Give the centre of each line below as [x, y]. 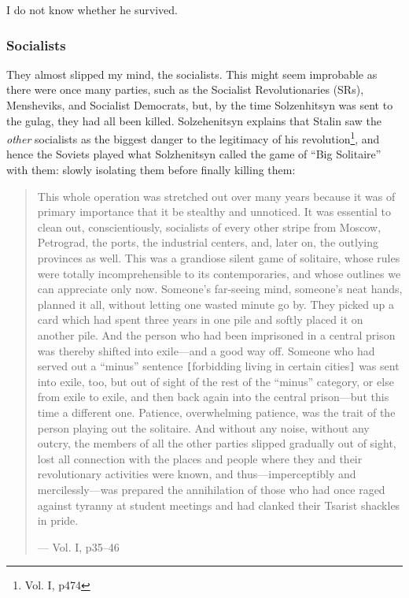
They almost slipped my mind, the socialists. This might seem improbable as [192, 74]
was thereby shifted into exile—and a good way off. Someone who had [206, 350]
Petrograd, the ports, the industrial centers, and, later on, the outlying [208, 242]
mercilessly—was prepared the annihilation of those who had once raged [211, 489]
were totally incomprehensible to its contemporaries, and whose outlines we [219, 273]
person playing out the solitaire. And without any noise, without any [203, 427]
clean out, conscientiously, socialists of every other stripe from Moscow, [209, 227]
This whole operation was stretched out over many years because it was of [216, 196]
